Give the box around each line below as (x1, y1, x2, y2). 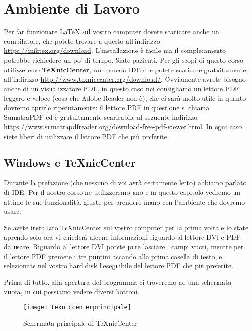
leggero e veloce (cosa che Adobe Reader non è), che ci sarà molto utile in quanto (4, 93, 246, 103)
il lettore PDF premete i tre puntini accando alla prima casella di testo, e (4, 251, 222, 261)
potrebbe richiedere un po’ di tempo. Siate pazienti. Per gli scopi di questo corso (4, 54, 243, 65)
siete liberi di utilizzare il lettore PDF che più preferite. (4, 131, 169, 141)
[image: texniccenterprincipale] (23, 303, 131, 311)
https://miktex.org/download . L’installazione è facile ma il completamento (4, 45, 226, 55)
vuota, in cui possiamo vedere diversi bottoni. (4, 286, 140, 296)
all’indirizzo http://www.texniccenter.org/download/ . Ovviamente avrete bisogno (4, 74, 246, 84)
